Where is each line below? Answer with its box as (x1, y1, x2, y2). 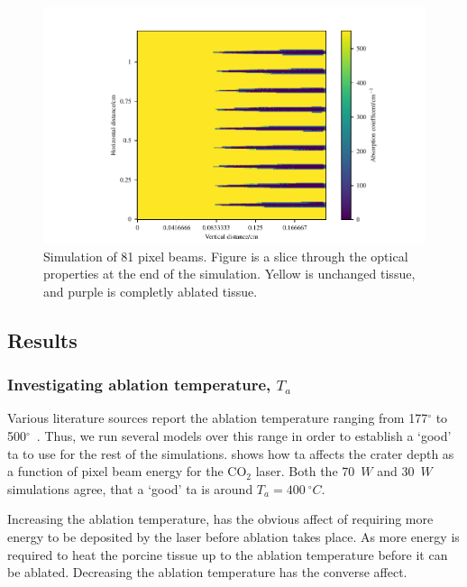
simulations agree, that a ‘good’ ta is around (7, 479, 253, 498)
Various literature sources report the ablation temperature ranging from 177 (7, 408, 428, 427)
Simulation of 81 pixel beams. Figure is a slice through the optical (43, 246, 408, 265)
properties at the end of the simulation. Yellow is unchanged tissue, (43, 264, 416, 283)
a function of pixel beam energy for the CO (7, 462, 247, 481)
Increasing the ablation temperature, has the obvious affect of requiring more (7, 509, 434, 528)
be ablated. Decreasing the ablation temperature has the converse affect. (7, 563, 407, 582)
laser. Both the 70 (255, 462, 355, 481)
